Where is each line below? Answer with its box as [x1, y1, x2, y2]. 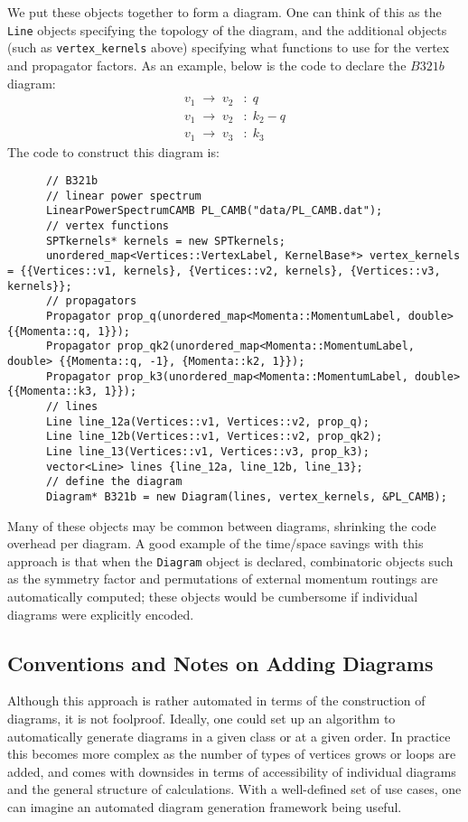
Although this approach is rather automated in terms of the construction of [7, 691, 426, 710]
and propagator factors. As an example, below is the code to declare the [7, 55, 407, 74]
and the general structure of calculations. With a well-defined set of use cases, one [7, 780, 462, 799]
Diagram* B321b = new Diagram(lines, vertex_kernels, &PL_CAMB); [45, 490, 447, 503]
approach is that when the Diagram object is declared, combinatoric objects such [7, 551, 454, 570]
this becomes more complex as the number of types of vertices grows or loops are [7, 744, 456, 763]
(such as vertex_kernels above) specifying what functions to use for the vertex [7, 38, 450, 57]
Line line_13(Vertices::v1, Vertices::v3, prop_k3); [45, 444, 370, 458]
